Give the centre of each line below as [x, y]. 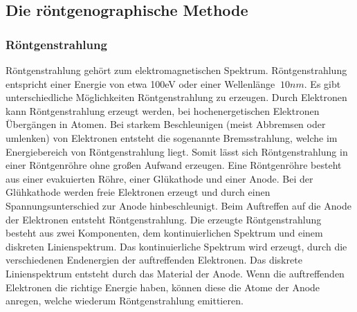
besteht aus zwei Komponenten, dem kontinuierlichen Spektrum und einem [164, 233]
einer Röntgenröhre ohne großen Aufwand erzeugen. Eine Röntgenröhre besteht [174, 165]
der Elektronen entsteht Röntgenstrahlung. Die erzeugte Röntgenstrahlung [164, 219]
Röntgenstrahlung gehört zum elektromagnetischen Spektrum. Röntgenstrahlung [176, 70]
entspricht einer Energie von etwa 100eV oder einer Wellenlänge [140, 83]
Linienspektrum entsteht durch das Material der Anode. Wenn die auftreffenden [175, 273]
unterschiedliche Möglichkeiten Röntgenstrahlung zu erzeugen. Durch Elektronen [176, 97]
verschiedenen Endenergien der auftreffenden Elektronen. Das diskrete [154, 260]
